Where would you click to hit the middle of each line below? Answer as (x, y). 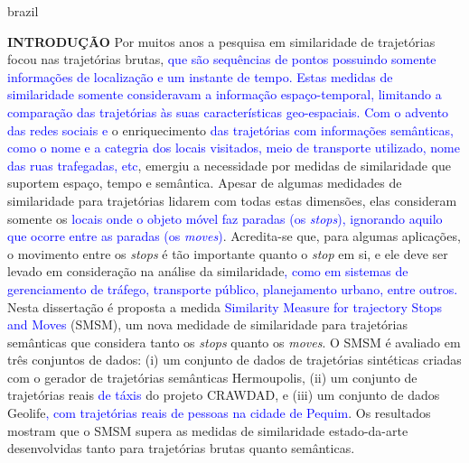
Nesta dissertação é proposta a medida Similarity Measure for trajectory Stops (225, 306)
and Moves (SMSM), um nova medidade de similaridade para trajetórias (207, 324)
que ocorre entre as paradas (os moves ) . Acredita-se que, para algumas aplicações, (234, 236)
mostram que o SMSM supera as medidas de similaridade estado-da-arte (208, 430)
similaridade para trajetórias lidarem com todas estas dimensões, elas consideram (232, 200)
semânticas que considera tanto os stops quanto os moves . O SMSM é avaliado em (234, 342)
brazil (23, 11)
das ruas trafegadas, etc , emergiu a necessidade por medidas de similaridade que (230, 165)
